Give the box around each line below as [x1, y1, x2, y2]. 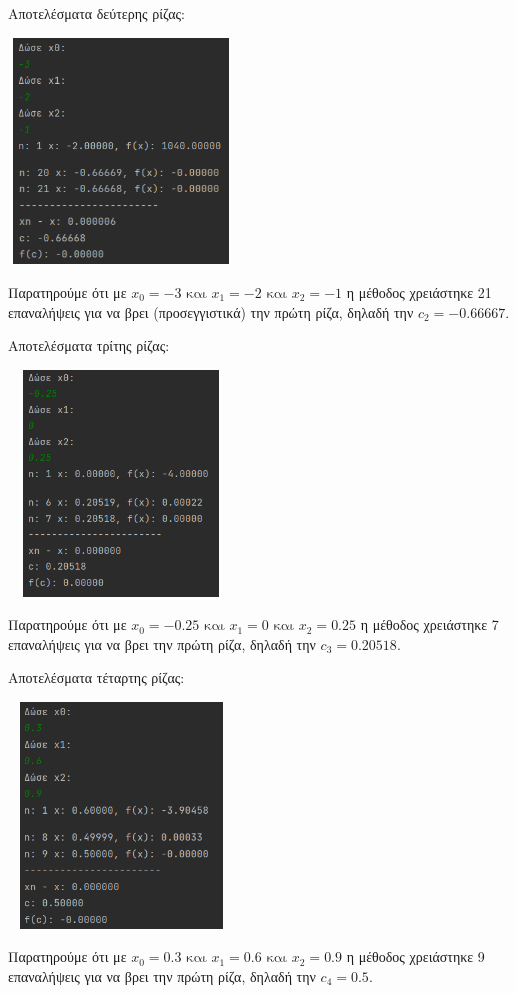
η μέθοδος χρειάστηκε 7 [360, 614, 499, 635]
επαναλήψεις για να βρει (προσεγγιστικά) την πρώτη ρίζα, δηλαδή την [8, 301, 414, 322]
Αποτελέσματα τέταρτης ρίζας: [8, 667, 185, 688]
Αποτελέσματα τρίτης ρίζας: [8, 335, 170, 356]
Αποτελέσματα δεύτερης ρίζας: [8, 3, 185, 23]
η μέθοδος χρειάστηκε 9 [346, 946, 485, 967]
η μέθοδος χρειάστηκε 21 [346, 281, 492, 302]
